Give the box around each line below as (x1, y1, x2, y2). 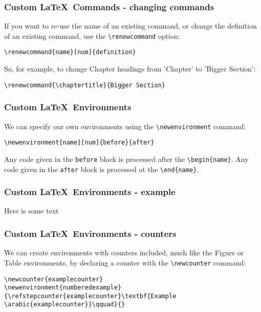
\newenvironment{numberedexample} (4, 284, 122, 292)
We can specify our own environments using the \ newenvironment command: (4, 121, 246, 131)
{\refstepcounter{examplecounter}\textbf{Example (4, 292, 177, 300)
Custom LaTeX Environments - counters (4, 227, 177, 239)
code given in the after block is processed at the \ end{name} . (4, 163, 199, 174)
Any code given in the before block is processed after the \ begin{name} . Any (4, 153, 249, 164)
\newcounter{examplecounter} (4, 275, 103, 283)
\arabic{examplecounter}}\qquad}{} (4, 301, 125, 308)
